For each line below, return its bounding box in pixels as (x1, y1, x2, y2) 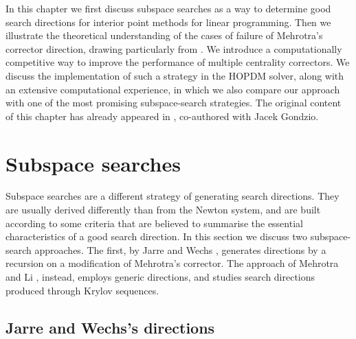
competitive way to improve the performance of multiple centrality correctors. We (5, 55, 350, 69)
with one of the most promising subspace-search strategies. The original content (5, 95, 342, 110)
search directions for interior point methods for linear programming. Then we (5, 14, 331, 29)
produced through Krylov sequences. (5, 283, 159, 297)
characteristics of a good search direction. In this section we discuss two (5, 229, 307, 244)
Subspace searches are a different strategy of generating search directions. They (5, 189, 340, 203)
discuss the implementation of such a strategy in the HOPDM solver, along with (5, 68, 344, 82)
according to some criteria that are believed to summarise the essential (5, 215, 303, 230)
